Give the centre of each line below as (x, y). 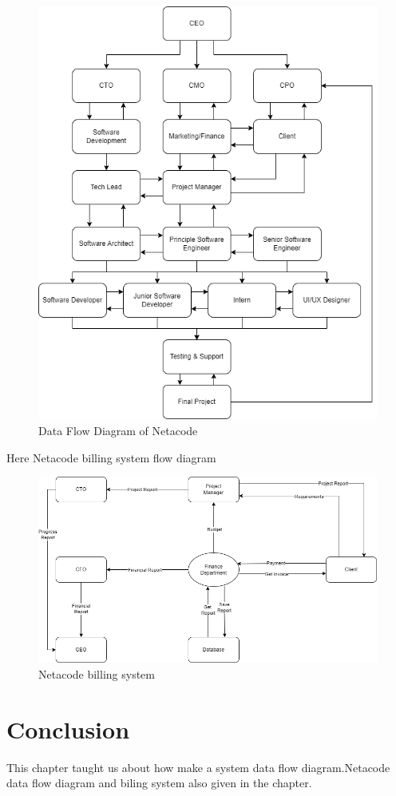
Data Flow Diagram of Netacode (118, 431)
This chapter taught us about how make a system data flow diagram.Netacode (198, 767)
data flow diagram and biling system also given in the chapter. (159, 783)
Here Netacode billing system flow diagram (111, 457)
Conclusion (68, 729)
